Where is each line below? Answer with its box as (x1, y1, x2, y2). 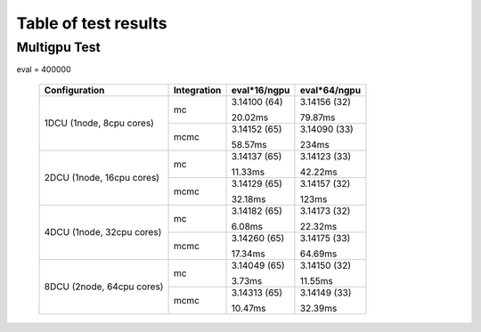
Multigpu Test (16, 39, 102, 55)
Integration (173, 84, 222, 96)
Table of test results (16, 13, 167, 33)
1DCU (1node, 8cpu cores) (44, 117, 155, 129)
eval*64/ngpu (299, 84, 361, 96)
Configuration (44, 84, 105, 96)
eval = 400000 (16, 64, 71, 75)
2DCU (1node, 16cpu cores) (44, 172, 160, 184)
